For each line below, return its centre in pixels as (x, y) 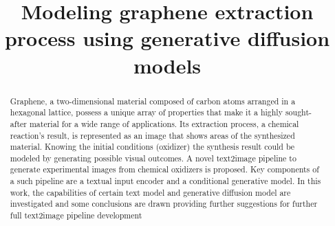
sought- (298, 112)
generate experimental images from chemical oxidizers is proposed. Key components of (164, 169)
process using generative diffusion (167, 38)
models (167, 65)
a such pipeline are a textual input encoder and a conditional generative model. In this (165, 181)
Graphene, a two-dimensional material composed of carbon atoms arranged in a (153, 101)
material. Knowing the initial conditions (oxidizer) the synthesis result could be (152, 147)
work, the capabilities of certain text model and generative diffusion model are (150, 192)
